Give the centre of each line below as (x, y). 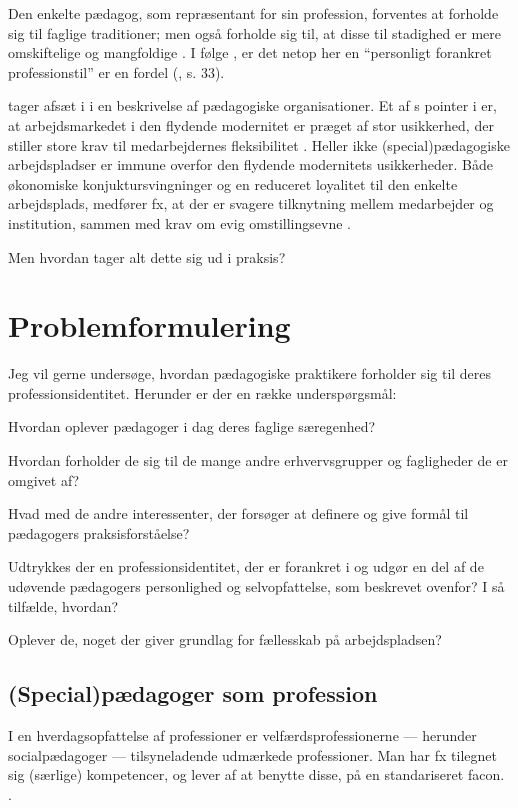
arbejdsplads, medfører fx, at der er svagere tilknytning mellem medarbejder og (251, 203)
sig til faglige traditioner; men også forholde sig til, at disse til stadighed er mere (254, 32)
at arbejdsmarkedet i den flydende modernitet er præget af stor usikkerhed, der (251, 124)
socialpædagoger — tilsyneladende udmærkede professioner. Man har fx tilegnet (252, 754)
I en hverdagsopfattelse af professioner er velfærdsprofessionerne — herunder (242, 734)
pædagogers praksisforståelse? (99, 532)
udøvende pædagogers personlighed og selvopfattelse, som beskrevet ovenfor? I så (256, 586)
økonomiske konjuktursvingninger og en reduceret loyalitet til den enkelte (233, 183)
